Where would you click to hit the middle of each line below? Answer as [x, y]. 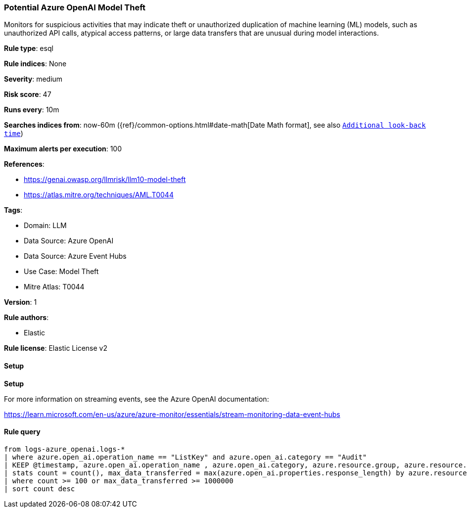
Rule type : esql [29, 48]
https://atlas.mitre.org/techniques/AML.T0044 [99, 195]
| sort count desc [40, 489]
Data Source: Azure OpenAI [69, 241]
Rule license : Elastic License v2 [56, 348]
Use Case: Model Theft [61, 272]
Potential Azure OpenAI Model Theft [75, 7]
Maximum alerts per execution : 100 [63, 149]
